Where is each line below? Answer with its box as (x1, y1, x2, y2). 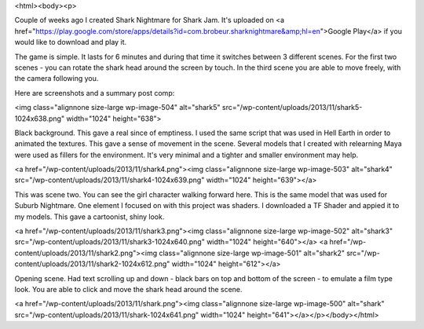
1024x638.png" (14, 114, 65, 123)
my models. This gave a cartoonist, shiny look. (14, 212, 165, 221)
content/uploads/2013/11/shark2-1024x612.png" (14, 259, 170, 269)
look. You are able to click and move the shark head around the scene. (14, 284, 243, 294)
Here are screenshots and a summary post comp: (14, 88, 175, 97)
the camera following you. (14, 74, 99, 83)
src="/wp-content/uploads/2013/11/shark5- (221, 103, 363, 112)
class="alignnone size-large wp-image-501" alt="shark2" (158, 248, 345, 258)
